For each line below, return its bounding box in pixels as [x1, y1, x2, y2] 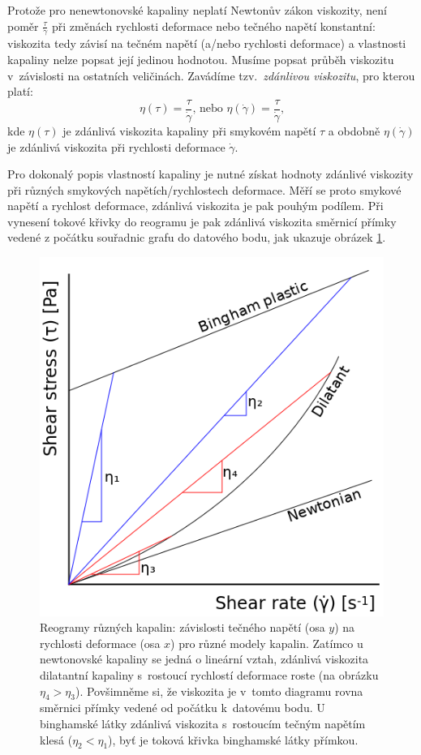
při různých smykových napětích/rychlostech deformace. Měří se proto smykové [7, 181, 402, 198]
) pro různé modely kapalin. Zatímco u [170, 634, 363, 651]
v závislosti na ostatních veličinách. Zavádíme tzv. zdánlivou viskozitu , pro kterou [7, 66, 415, 84]
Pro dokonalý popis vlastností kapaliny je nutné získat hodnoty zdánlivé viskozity [7, 165, 414, 182]
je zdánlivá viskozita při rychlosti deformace [7, 138, 226, 155]
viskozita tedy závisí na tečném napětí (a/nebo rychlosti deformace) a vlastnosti [7, 35, 406, 52]
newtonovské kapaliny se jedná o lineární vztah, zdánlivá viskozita [40, 650, 369, 667]
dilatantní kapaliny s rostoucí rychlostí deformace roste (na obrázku [40, 667, 379, 684]
